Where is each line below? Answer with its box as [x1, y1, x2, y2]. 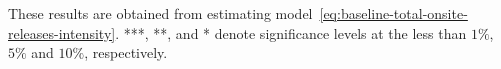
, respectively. [84, 42, 168, 63]
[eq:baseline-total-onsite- [319, 3, 468, 23]
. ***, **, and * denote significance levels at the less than [115, 22, 467, 43]
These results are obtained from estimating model [8, 3, 313, 23]
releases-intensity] [8, 22, 116, 43]
